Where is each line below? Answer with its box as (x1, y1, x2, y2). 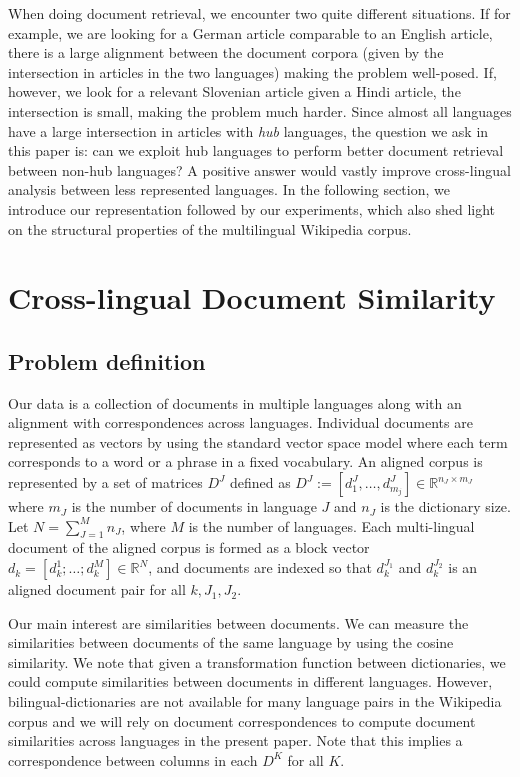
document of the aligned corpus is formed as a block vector (8, 537, 370, 558)
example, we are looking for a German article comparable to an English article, (8, 22, 493, 43)
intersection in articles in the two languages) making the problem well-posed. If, (8, 61, 497, 82)
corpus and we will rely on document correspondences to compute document (8, 710, 476, 731)
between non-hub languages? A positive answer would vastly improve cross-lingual (8, 159, 512, 180)
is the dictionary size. (380, 496, 511, 517)
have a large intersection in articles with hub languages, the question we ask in (8, 120, 489, 141)
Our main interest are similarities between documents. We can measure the (8, 612, 469, 633)
